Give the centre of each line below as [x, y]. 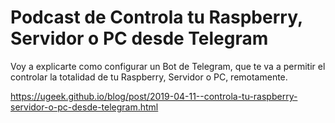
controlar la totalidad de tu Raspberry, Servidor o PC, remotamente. [149, 77]
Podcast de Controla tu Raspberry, [156, 17]
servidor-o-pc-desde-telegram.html [84, 107]
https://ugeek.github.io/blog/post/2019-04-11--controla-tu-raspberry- [154, 96]
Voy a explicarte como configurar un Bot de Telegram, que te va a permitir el [168, 66]
